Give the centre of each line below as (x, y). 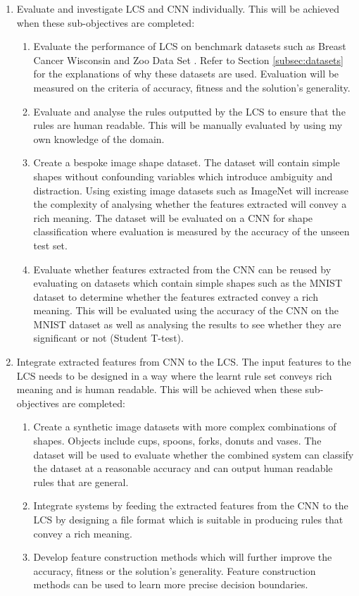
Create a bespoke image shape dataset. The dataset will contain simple (187, 162)
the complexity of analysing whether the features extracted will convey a (190, 204)
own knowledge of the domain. (99, 138)
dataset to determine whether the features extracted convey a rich (176, 296)
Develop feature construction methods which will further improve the (183, 557)
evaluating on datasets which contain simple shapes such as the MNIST (188, 283)
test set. (50, 245)
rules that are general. (81, 482)
